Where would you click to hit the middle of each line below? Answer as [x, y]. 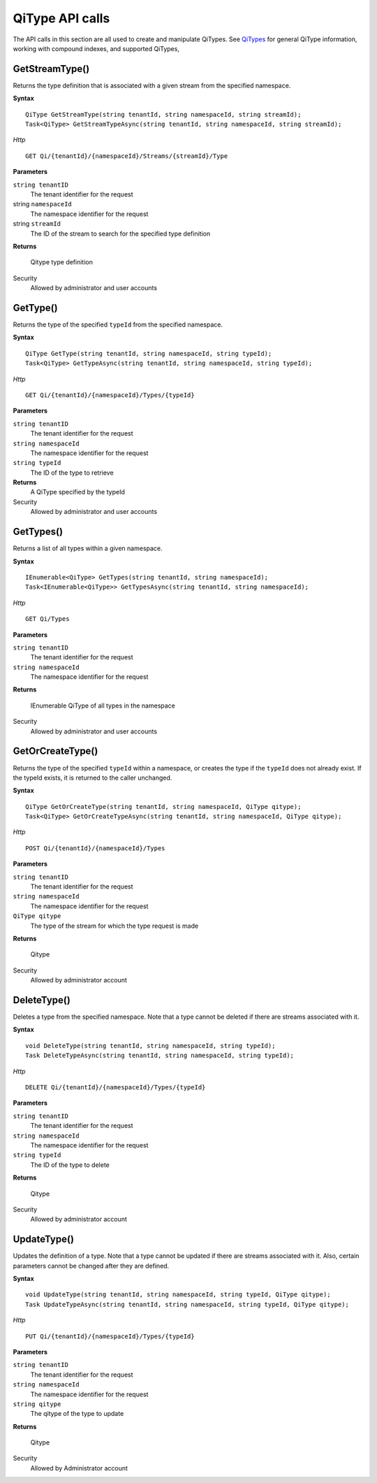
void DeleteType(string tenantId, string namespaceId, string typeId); [150, 1046]
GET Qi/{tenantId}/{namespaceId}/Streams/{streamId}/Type [127, 156]
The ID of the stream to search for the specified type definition [120, 234]
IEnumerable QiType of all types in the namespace [103, 705]
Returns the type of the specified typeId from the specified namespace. [118, 324]
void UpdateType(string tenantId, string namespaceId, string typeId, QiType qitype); [178, 1295]
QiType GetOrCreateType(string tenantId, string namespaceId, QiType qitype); [163, 807]
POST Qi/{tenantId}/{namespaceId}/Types [95, 848]
